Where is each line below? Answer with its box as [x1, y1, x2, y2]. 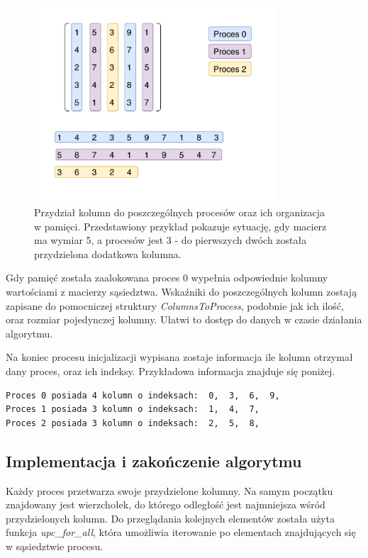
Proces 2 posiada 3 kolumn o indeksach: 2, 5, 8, [6, 418, 260, 428]
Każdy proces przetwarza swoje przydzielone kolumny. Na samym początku [6, 483, 333, 498]
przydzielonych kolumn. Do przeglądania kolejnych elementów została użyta [6, 510, 335, 525]
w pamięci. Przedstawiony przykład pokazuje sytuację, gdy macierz [34, 218, 327, 233]
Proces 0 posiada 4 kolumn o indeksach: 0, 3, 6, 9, [6, 390, 280, 401]
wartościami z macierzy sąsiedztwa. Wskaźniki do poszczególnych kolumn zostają [6, 284, 357, 299]
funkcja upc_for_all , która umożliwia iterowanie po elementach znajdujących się [6, 525, 356, 540]
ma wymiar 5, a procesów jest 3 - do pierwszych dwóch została [34, 233, 307, 247]
